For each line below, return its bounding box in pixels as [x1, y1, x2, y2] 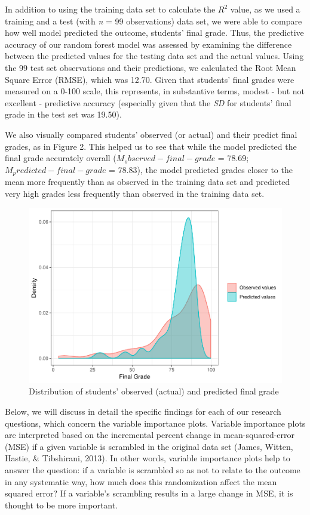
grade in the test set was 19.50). [5, 108, 122, 121]
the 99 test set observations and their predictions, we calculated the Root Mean [5, 61, 296, 73]
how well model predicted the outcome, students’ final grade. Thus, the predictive [5, 26, 304, 39]
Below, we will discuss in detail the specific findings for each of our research [5, 405, 281, 418]
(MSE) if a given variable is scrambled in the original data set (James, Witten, [5, 440, 293, 452]
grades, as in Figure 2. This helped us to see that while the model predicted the [5, 140, 297, 152]
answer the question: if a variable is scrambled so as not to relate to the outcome [5, 464, 300, 476]
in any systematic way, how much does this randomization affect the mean [5, 475, 277, 488]
